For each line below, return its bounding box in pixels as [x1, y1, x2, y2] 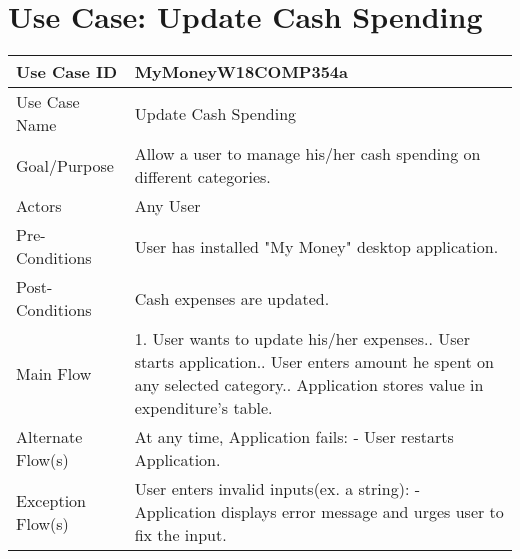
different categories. [134, 165, 271, 189]
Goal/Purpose [16, 153, 114, 177]
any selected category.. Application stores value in [134, 373, 484, 397]
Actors [16, 194, 62, 218]
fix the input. [134, 523, 227, 547]
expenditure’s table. [134, 396, 273, 420]
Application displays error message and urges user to [134, 500, 504, 524]
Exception [16, 488, 87, 512]
